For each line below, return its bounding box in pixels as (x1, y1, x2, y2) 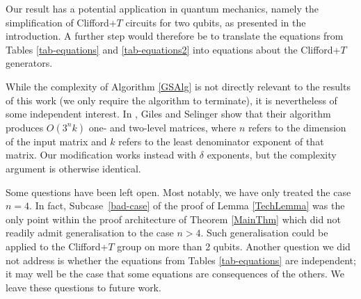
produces (6, 120, 44, 134)
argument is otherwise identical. (6, 161, 141, 175)
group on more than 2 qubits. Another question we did (117, 239, 351, 253)
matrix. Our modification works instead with (6, 147, 197, 162)
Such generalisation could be (207, 225, 328, 240)
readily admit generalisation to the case (6, 225, 174, 240)
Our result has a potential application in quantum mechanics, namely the (6, 1, 319, 15)
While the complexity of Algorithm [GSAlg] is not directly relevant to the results (6, 79, 351, 93)
